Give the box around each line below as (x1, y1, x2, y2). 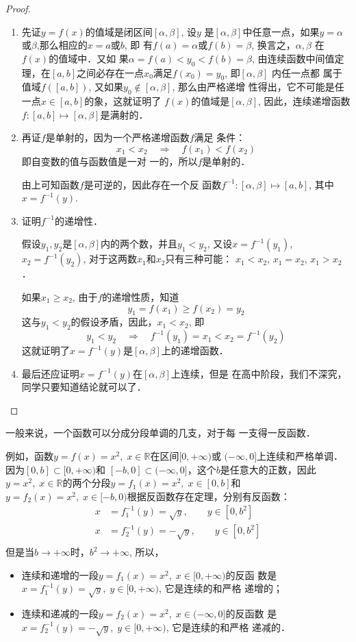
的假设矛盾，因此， (71, 314, 157, 329)
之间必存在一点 (77, 65, 144, 79)
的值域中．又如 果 (49, 51, 129, 65)
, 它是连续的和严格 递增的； (158, 581, 283, 595)
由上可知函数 (21, 177, 79, 191)
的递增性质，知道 (102, 289, 179, 304)
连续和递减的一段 (21, 606, 99, 621)
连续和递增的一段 (21, 567, 99, 582)
